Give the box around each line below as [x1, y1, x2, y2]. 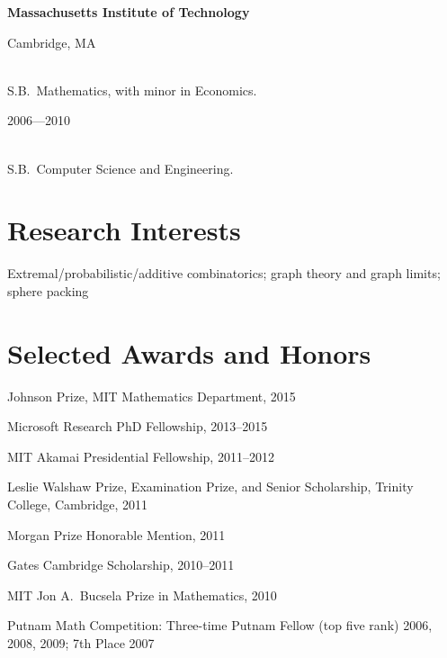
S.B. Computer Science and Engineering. [7, 158, 234, 177]
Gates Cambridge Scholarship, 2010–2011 [7, 555, 235, 574]
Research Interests [7, 212, 241, 248]
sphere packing [7, 281, 89, 300]
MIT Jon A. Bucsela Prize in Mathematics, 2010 [7, 585, 277, 604]
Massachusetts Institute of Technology [7, 3, 250, 21]
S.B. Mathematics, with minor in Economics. [7, 80, 257, 99]
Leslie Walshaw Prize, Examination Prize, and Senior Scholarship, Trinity [7, 477, 414, 496]
